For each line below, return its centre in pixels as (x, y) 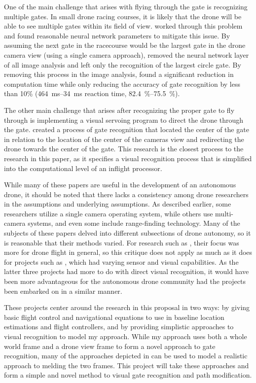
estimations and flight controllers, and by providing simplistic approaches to (119, 327)
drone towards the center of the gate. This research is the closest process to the (124, 149)
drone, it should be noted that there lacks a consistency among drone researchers (126, 194)
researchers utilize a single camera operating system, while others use (109, 213)
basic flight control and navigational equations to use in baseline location (114, 317)
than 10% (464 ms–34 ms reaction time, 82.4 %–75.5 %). (92, 93)
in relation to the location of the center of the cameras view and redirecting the (124, 139)
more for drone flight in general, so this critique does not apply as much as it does (128, 252)
